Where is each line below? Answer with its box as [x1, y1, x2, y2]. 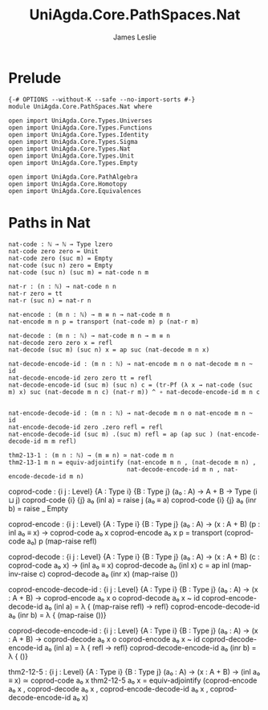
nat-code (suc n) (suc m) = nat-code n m [8, 268, 149, 277]
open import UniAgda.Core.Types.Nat [8, 145, 131, 153]
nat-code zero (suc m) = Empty [8, 254, 113, 262]
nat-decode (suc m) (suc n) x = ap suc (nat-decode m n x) [8, 346, 210, 354]
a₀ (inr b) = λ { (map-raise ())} [8, 609, 107, 620]
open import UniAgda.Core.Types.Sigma [8, 137, 138, 146]
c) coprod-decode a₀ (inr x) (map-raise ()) [39, 568, 178, 578]
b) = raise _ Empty [8, 503, 68, 513]
